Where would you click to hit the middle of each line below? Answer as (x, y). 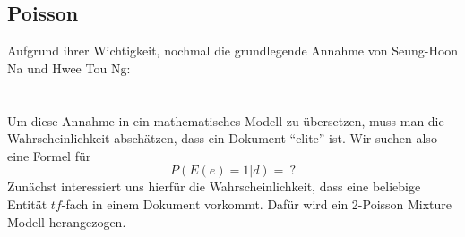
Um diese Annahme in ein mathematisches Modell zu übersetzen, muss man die (226, 120)
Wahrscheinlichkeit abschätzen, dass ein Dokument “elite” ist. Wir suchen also (222, 138)
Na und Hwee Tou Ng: (69, 68)
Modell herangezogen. (67, 221)
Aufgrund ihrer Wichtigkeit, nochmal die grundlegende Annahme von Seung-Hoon (233, 51)
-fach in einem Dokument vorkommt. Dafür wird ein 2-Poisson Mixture (257, 203)
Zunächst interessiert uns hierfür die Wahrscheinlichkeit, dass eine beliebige (214, 186)
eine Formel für (49, 155)
